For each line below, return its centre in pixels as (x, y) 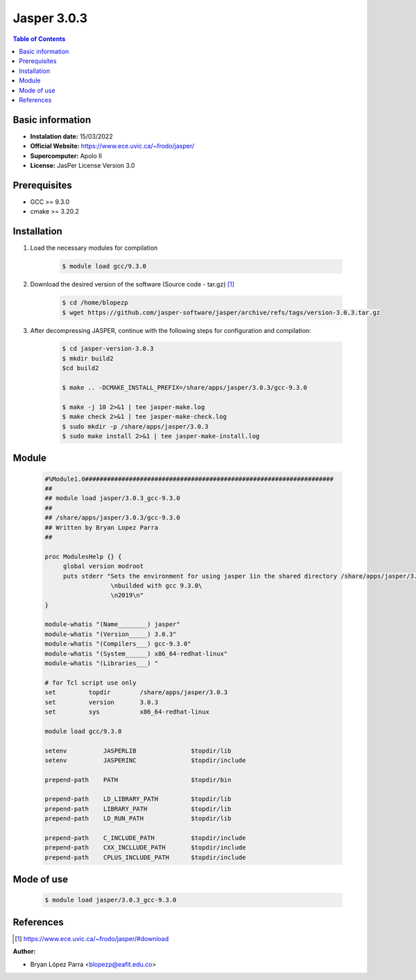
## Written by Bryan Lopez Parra (102, 527)
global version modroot (103, 566)
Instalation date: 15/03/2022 (72, 136)
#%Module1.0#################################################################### (189, 479)
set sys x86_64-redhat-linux (127, 712)
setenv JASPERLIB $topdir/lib (138, 750)
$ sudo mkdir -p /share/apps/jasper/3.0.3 (135, 426)
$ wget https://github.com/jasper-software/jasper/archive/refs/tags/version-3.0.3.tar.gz (221, 312)
